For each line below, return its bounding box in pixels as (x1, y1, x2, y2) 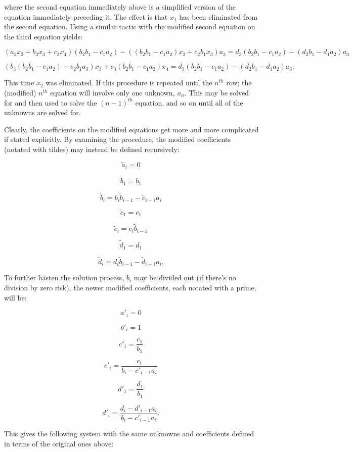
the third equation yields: (4, 31, 82, 41)
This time (4, 77, 34, 88)
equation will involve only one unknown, (50, 87, 175, 97)
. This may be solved (184, 87, 249, 97)
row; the (226, 77, 252, 88)
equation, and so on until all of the (135, 97, 243, 108)
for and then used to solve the (4, 97, 97, 108)
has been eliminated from (179, 11, 258, 22)
